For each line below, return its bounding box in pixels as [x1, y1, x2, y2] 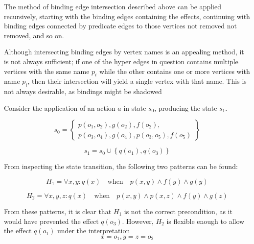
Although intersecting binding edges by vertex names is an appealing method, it [4, 47, 244, 57]
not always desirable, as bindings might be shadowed [4, 86, 162, 97]
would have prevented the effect [4, 216, 99, 226]
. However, [122, 216, 154, 226]
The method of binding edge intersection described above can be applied [4, 1, 221, 11]
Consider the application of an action [4, 102, 115, 113]
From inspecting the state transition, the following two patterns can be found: [4, 161, 238, 171]
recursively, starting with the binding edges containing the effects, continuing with [4, 11, 250, 21]
